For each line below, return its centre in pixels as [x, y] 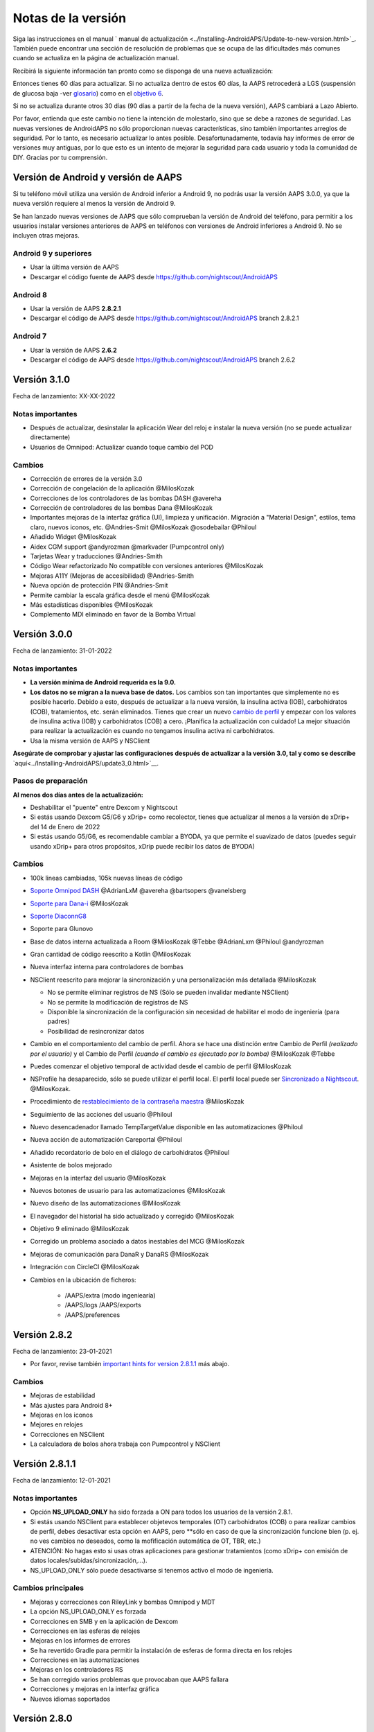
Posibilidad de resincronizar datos [96, 1031]
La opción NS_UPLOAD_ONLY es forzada [88, 1611]
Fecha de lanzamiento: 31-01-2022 [62, 651]
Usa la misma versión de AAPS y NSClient [90, 741]
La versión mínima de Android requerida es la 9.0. [103, 682]
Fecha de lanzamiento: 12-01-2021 [62, 1481]
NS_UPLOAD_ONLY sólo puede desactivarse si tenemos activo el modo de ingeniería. [152, 1570]
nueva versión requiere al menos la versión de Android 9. [94, 204]
